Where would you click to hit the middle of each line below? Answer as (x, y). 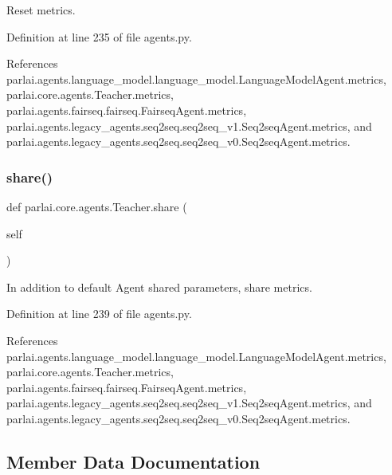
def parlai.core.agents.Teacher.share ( (97, 206)
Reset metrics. (41, 10)
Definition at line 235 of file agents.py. (99, 36)
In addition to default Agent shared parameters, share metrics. (159, 287)
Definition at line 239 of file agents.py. (99, 314)
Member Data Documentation (133, 461)
